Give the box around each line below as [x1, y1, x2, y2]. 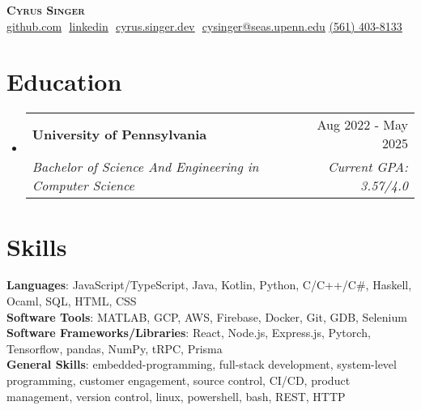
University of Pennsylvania [32, 124, 207, 143]
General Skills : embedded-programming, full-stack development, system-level [6, 356, 397, 373]
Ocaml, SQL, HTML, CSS [6, 293, 137, 310]
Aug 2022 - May [317, 115, 408, 135]
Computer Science [32, 176, 134, 195]
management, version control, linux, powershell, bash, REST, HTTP [6, 387, 346, 404]
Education [6, 65, 122, 98]
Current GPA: [328, 157, 408, 177]
